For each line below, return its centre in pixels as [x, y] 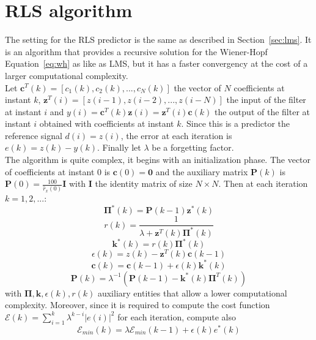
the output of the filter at [262, 111]
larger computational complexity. [67, 75]
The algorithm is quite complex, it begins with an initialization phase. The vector [158, 160]
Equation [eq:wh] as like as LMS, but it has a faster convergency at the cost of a [156, 63]
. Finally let [119, 147]
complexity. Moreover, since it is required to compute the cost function [138, 305]
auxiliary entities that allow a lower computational [192, 293]
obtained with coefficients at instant [107, 123]
